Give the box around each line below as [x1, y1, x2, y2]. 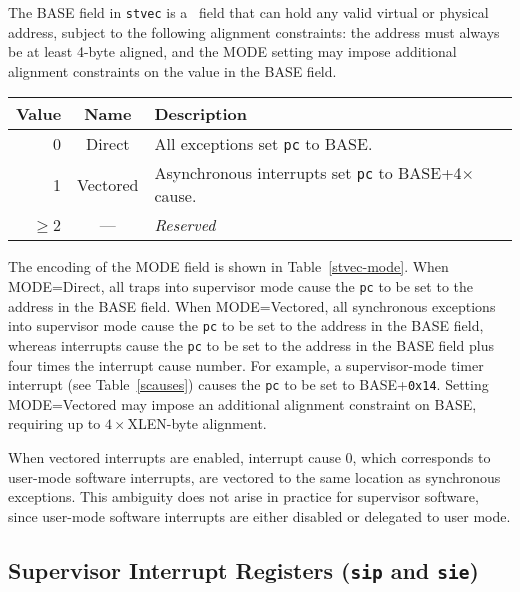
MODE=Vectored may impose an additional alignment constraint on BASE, [8, 393, 477, 414]
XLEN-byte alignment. [127, 413, 267, 434]
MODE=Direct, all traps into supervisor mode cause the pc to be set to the [8, 276, 473, 297]
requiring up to [8, 413, 101, 434]
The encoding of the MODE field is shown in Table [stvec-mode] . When [8, 256, 449, 277]
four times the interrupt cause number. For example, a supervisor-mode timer [8, 354, 484, 375]
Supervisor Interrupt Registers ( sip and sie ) [8, 554, 479, 585]
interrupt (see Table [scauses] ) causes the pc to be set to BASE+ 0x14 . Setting [8, 374, 489, 395]
